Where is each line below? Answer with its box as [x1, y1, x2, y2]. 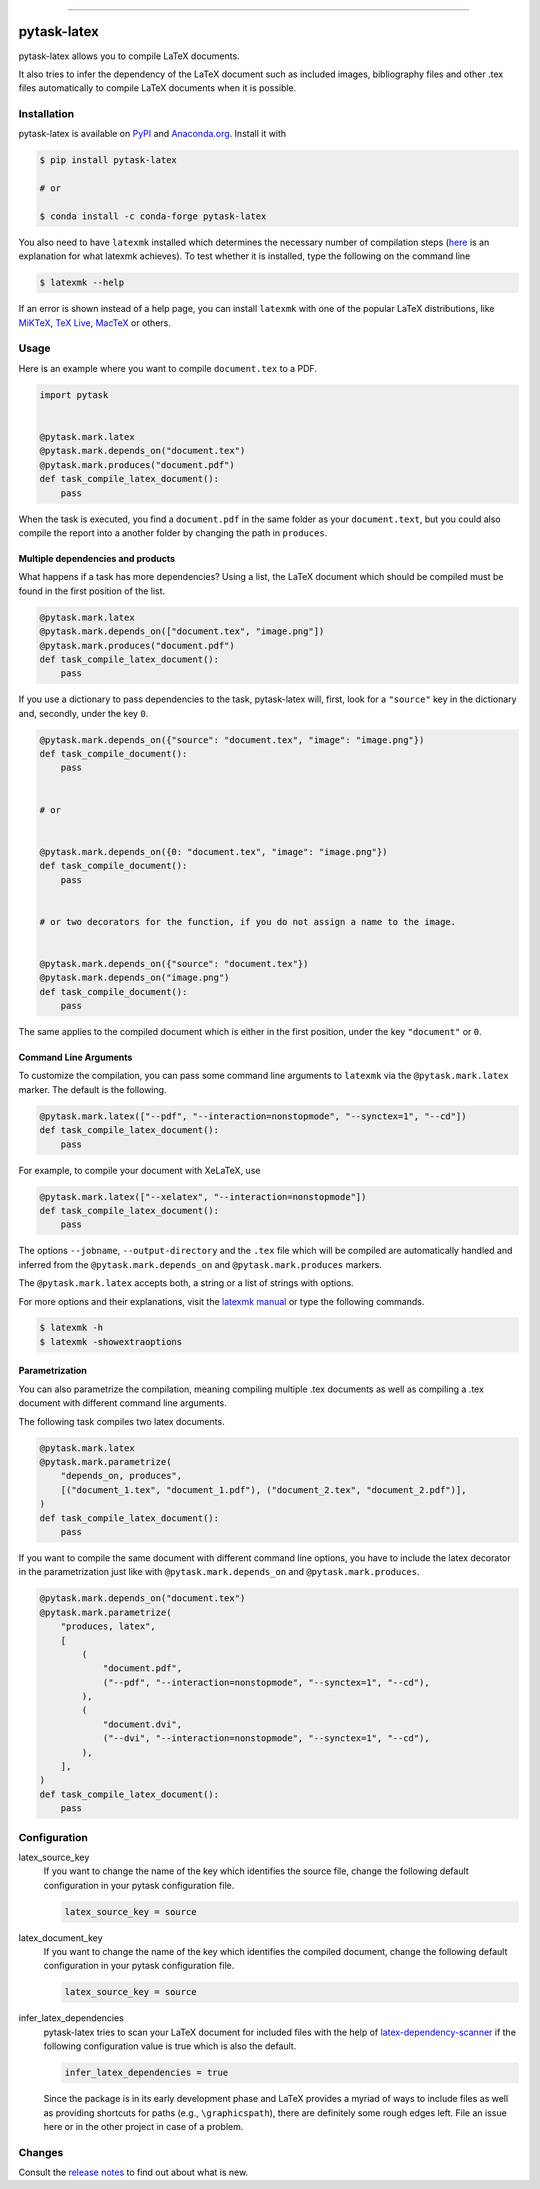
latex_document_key [18, 1931, 104, 1944]
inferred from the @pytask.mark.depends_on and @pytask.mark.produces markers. [18, 1258, 382, 1270]
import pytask [39, 389, 109, 400]
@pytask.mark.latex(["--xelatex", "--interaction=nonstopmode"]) [39, 1191, 367, 1202]
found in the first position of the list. [18, 585, 166, 597]
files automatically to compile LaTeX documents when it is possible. [18, 82, 297, 94]
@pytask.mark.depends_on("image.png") [39, 972, 230, 984]
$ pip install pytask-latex [39, 155, 177, 166]
